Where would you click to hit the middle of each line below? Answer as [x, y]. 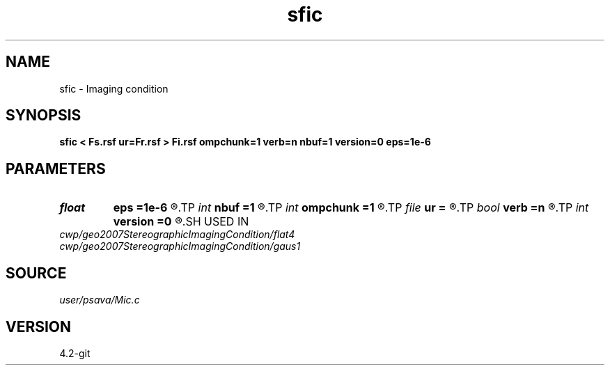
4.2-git [75, 353]
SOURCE [36, 273]
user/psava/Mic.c [100, 300]
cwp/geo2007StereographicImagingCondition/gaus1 [180, 246]
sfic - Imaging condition [114, 88]
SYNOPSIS [44, 116]
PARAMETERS [56, 168]
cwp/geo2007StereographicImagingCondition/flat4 [177, 235]
